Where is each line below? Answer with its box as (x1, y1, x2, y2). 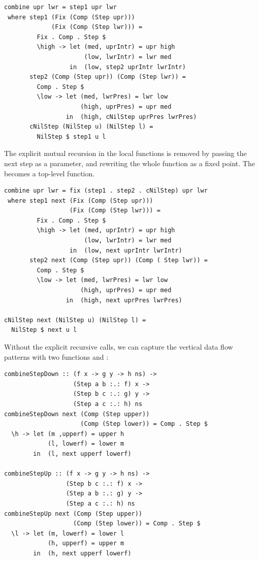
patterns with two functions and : (4, 351, 109, 362)
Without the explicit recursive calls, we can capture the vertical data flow (4, 341, 233, 352)
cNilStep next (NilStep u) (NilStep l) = (4, 316, 146, 324)
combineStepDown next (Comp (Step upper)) (4, 410, 150, 418)
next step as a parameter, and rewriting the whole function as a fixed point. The (4, 158, 255, 168)
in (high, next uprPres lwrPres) (66, 296, 182, 304)
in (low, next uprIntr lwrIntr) (69, 246, 182, 254)
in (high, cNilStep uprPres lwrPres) (66, 113, 197, 120)
